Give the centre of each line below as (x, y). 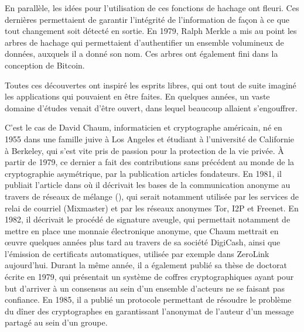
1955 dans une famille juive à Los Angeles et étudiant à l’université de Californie (150, 138)
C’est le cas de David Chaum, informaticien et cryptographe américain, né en (144, 127)
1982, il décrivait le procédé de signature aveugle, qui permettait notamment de (148, 219)
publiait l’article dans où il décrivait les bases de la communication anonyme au (148, 185)
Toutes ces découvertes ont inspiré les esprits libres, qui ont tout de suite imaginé (151, 85)
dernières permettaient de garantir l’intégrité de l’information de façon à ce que (147, 19)
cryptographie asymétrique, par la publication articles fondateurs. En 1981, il (143, 173)
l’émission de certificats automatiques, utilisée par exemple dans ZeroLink (137, 253)
